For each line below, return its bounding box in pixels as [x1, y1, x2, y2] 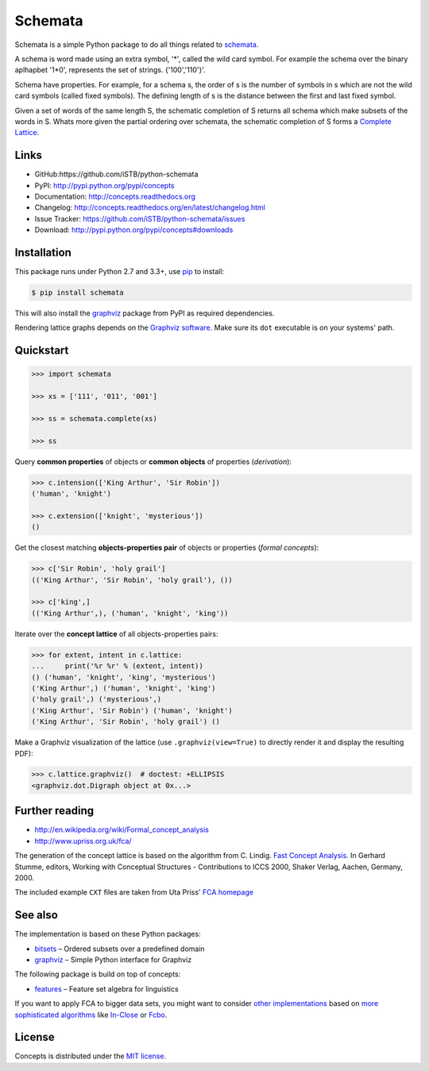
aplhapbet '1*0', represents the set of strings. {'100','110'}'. [14, 65, 206, 75]
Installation [14, 246, 71, 259]
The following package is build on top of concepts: [14, 969, 181, 979]
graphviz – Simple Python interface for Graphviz [34, 955, 192, 965]
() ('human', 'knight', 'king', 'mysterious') [31, 672, 216, 682]
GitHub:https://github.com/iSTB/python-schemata [34, 169, 199, 179]
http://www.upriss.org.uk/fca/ [34, 836, 132, 845]
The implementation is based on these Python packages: [14, 930, 202, 939]
